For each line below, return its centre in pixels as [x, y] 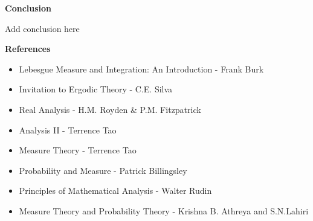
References [28, 49]
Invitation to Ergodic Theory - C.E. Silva [96, 89]
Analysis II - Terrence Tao [68, 130]
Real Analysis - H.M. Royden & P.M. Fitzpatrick [110, 109]
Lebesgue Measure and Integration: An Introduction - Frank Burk [141, 69]
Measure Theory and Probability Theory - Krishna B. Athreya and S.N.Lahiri [164, 210]
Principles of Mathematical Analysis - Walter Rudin [115, 191]
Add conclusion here [42, 28]
